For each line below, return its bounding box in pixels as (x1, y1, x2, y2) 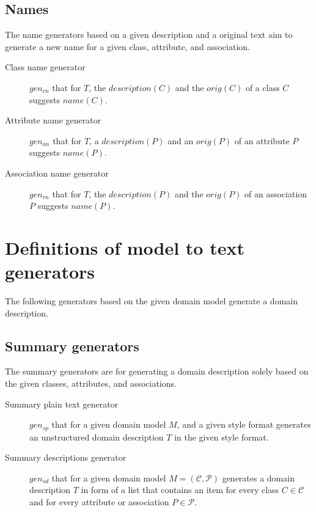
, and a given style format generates (177, 418, 311, 431)
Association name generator (5, 166, 109, 179)
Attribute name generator (5, 114, 101, 126)
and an (167, 134, 194, 147)
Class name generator (5, 60, 86, 73)
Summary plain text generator (5, 397, 119, 410)
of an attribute (234, 134, 290, 147)
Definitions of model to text (5, 235, 244, 260)
